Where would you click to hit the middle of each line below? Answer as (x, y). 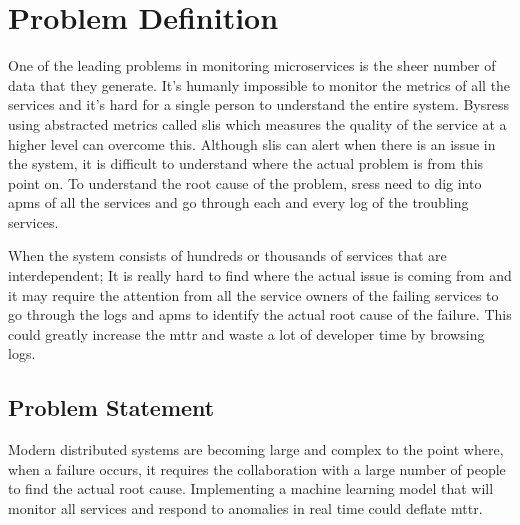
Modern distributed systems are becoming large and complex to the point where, (256, 449)
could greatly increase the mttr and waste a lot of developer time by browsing (246, 333)
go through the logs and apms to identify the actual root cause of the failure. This (260, 314)
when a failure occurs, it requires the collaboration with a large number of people (257, 468)
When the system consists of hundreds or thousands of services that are (227, 255)
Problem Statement (111, 407)
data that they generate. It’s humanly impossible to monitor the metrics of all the (259, 84)
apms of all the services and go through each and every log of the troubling (238, 202)
